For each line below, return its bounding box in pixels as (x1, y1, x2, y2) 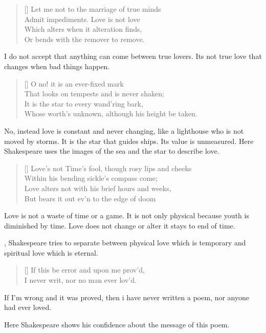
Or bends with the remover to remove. (24, 33, 145, 44)
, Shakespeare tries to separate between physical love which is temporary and (4, 237, 246, 248)
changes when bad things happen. (4, 60, 110, 71)
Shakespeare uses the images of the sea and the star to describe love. (4, 145, 219, 156)
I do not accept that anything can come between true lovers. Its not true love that (4, 51, 262, 61)
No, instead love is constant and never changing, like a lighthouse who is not (4, 125, 244, 136)
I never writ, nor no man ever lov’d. (24, 275, 137, 285)
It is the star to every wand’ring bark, (24, 98, 143, 109)
